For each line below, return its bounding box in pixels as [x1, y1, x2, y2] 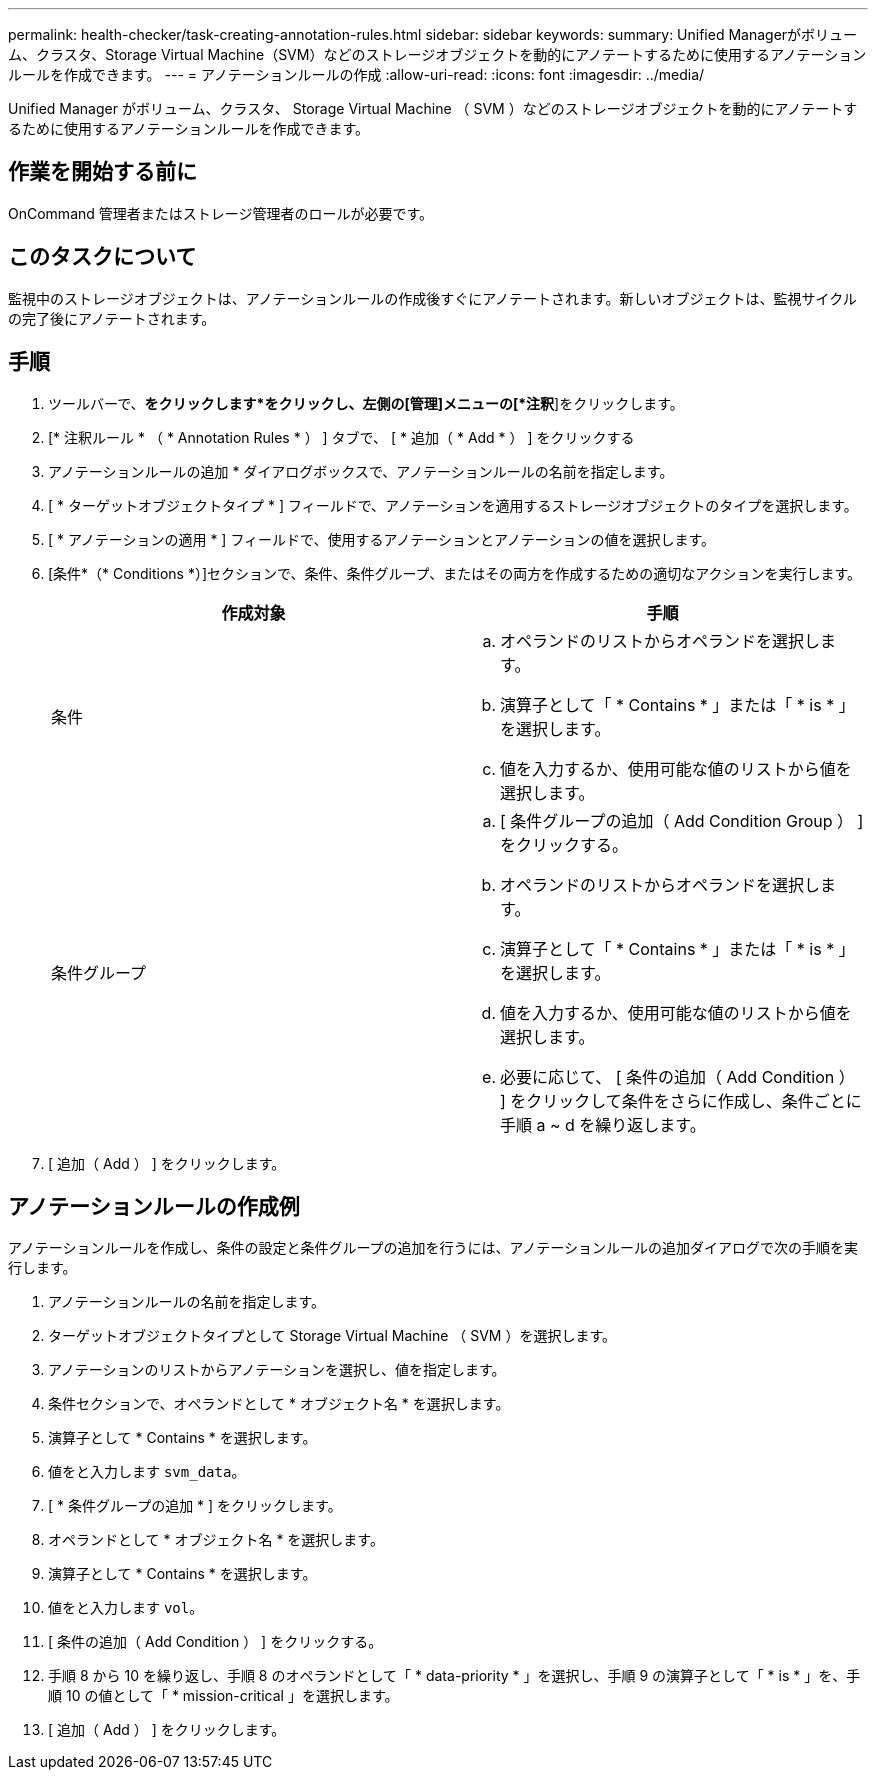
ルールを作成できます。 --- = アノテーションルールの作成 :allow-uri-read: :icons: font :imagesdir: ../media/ [8, 66, 705, 83]
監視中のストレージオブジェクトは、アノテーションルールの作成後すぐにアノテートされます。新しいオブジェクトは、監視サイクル [8, 289, 857, 307]
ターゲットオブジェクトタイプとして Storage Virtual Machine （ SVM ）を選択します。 [48, 1327, 617, 1345]
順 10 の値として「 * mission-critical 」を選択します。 [48, 1687, 399, 1705]
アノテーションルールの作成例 [8, 1193, 300, 1219]
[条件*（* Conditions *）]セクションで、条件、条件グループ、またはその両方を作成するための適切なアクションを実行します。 [48, 564, 862, 582]
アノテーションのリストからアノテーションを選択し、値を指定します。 [48, 1361, 506, 1379]
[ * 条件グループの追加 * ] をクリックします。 [48, 1497, 342, 1515]
